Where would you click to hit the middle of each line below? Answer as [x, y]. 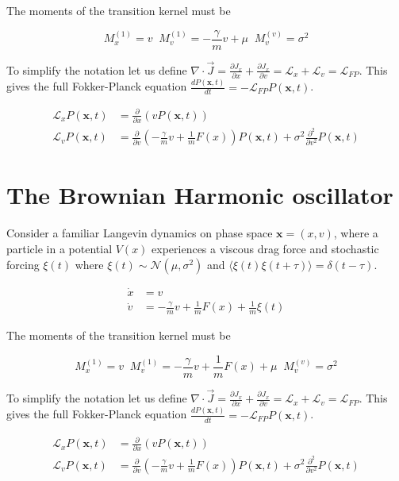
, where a [356, 233]
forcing [23, 264]
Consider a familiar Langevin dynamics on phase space [140, 233]
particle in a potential [59, 249]
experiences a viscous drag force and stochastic [265, 249]
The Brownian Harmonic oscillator [200, 195]
